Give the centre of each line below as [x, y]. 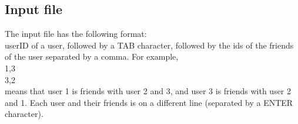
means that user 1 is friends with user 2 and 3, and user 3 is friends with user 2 [148, 91]
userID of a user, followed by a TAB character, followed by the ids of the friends [149, 45]
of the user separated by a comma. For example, [92, 56]
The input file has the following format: [76, 34]
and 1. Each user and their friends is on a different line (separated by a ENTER [149, 102]
